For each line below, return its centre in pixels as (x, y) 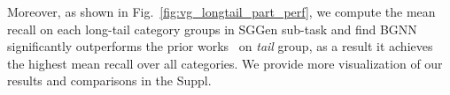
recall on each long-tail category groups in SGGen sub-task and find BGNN (212, 29)
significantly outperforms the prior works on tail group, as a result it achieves (220, 46)
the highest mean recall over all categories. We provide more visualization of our (225, 63)
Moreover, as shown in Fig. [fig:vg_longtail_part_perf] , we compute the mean (221, 11)
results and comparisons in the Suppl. (109, 80)
